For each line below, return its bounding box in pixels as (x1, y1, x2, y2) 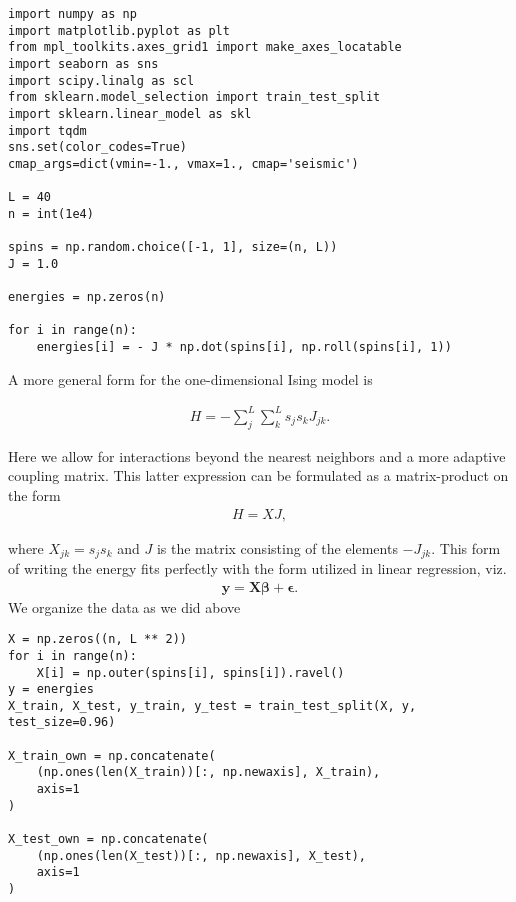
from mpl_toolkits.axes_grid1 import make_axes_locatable (8, 40, 402, 55)
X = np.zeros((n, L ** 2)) (8, 632, 187, 647)
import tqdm (8, 123, 87, 138)
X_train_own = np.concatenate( (8, 748, 216, 763)
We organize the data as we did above (8, 596, 241, 617)
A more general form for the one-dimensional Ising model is (8, 368, 373, 389)
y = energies (8, 682, 94, 697)
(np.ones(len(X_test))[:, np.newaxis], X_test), (36, 848, 366, 863)
